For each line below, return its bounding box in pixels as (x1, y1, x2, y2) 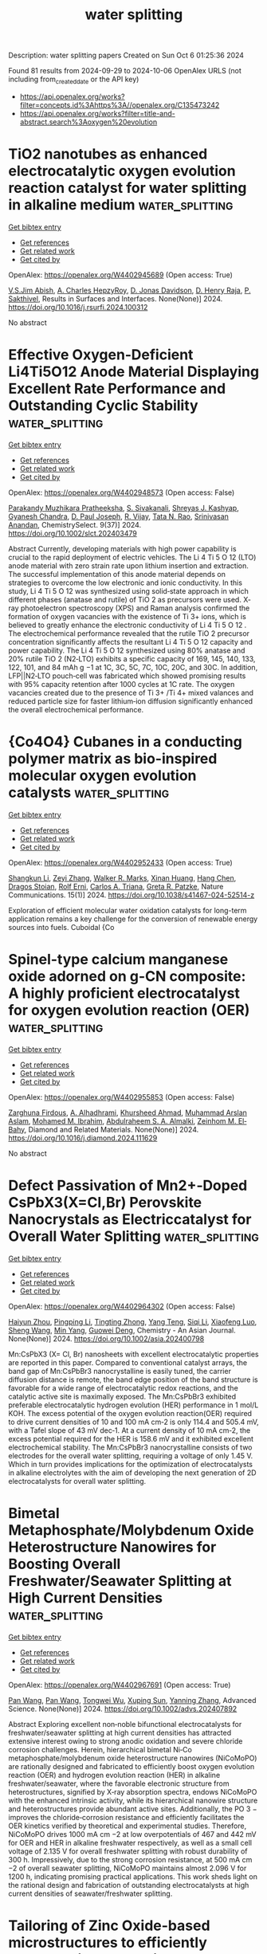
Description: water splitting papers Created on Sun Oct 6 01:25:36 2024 (8, 50, 245, 61)
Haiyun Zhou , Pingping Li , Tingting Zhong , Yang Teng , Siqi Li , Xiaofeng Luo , (8, 1316, 257, 1326)
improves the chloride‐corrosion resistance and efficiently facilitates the (8, 1812, 245, 1822)
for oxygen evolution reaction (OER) (8, 1001, 250, 1019)
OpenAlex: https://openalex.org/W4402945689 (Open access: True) (8, 269, 234, 280)
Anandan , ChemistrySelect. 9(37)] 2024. (8, 520, 142, 529)
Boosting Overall (8, 1555, 121, 1573)
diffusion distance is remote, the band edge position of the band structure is (8, 1375, 258, 1384)
